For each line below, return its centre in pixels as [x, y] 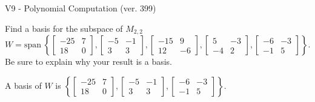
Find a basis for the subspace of [64, 28]
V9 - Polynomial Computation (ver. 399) [81, 8]
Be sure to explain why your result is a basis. [89, 61]
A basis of [23, 85]
